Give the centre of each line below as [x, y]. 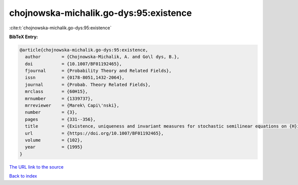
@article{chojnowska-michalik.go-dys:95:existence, [84, 50]
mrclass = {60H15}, [56, 92]
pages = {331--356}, [61, 119]
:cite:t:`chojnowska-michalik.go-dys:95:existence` [60, 28]
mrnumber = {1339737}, [59, 98]
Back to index [23, 176]
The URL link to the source [37, 167]
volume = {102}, [54, 140]
